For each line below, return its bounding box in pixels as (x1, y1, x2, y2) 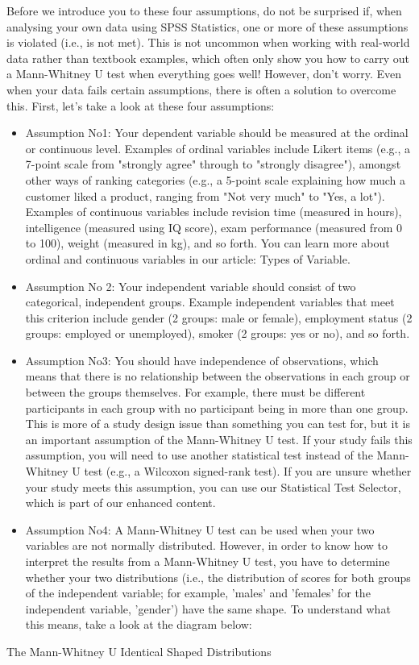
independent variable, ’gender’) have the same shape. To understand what (25, 600, 391, 617)
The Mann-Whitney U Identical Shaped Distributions (6, 642, 272, 659)
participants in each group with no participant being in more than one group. (25, 399, 409, 416)
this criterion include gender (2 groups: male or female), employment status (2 (25, 309, 413, 326)
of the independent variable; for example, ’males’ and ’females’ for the (25, 584, 371, 601)
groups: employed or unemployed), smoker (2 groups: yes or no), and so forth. (25, 325, 410, 342)
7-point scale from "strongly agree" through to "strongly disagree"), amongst (25, 156, 401, 172)
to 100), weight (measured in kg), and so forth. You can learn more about (25, 235, 390, 251)
